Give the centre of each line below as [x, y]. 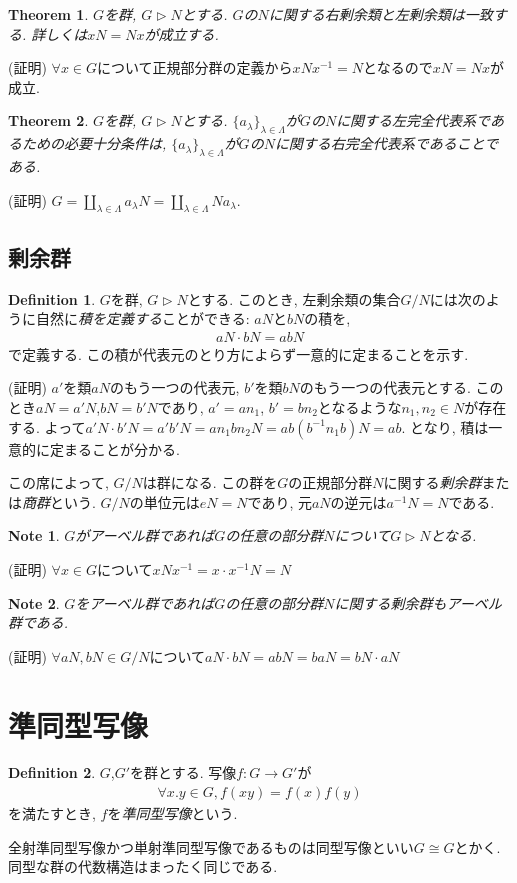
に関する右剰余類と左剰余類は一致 [380, 14]
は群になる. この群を [210, 482]
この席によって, [58, 482]
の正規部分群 [330, 482]
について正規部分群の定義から [195, 67]
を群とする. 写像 [183, 772]
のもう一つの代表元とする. [385, 387]
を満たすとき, [52, 813]
